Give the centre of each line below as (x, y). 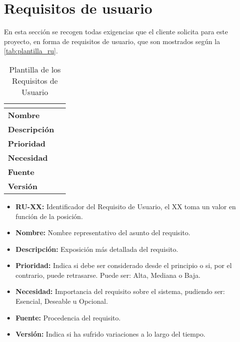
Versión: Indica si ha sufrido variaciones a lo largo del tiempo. (110, 334)
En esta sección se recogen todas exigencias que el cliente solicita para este (116, 32)
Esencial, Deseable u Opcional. (62, 301)
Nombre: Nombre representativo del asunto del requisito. (103, 232)
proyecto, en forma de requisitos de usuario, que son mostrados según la (112, 41)
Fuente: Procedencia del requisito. (68, 317)
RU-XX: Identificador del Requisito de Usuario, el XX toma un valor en (126, 206)
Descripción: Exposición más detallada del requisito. (97, 249)
